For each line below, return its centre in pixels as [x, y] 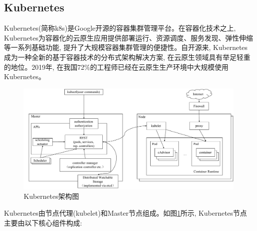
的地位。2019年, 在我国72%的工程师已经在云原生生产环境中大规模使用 [116, 67]
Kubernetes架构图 [51, 196]
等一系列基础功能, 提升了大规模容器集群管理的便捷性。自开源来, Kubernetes [126, 47]
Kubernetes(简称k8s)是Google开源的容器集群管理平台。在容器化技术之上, [120, 28]
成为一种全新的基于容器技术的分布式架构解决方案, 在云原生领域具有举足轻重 [127, 57]
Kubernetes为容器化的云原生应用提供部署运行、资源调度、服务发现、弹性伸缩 [128, 37]
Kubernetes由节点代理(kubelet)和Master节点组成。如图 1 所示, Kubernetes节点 [126, 213]
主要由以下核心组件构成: [43, 222]
